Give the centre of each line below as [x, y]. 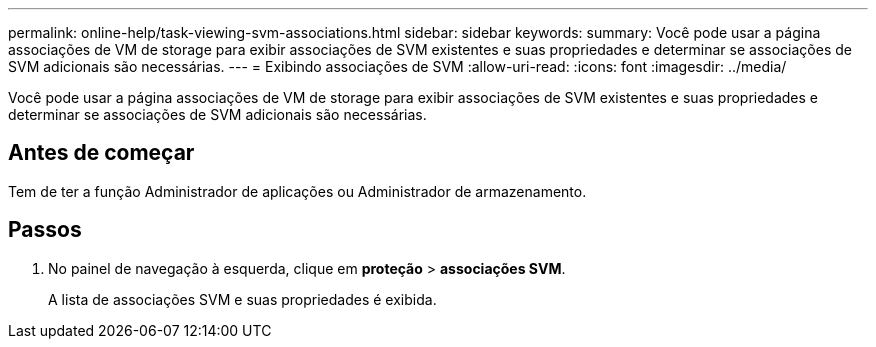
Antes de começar [101, 153]
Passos [45, 230]
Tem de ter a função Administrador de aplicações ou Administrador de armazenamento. [297, 191]
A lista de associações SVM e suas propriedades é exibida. [242, 299]
